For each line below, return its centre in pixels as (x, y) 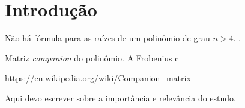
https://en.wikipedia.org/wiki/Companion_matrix (98, 78)
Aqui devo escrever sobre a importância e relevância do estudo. (120, 98)
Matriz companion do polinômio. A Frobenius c (92, 58)
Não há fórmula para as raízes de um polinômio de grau (107, 38)
